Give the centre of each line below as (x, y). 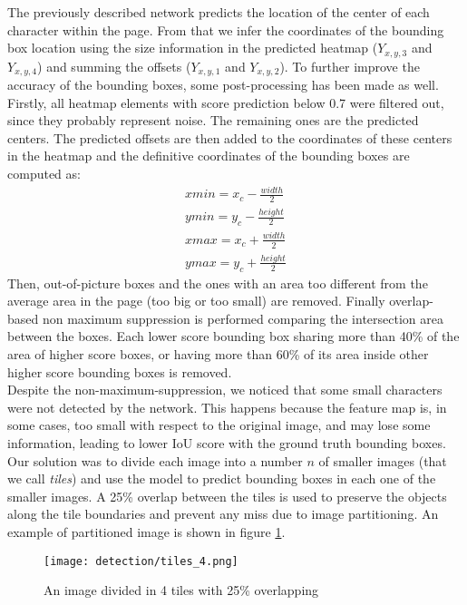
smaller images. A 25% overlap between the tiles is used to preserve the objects (227, 496)
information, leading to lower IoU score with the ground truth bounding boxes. (227, 443)
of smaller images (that (383, 460)
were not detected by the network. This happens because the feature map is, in (227, 407)
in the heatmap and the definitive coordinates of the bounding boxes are (209, 156)
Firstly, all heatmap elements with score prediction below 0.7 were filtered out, (226, 102)
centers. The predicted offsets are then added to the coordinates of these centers (230, 137)
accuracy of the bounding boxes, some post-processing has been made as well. (223, 85)
